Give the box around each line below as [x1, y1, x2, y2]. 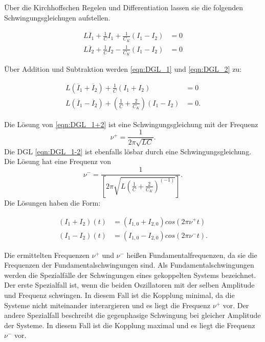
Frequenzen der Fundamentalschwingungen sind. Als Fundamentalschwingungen [4, 259, 254, 270]
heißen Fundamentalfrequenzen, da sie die [126, 249, 257, 260]
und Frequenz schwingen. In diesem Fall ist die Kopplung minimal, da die [4, 289, 235, 300]
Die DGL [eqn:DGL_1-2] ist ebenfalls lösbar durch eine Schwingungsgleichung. [4, 146, 252, 156]
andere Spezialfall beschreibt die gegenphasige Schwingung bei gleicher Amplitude [4, 310, 261, 320]
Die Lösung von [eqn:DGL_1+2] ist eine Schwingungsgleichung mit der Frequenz [4, 118, 258, 129]
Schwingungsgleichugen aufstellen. [4, 12, 111, 23]
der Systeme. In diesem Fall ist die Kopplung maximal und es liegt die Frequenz [4, 319, 255, 330]
